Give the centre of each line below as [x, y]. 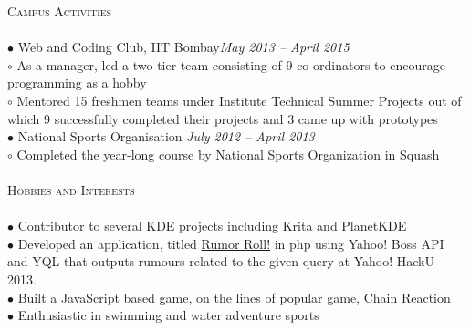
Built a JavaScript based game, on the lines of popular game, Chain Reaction [234, 297]
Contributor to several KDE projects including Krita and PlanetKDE [212, 226]
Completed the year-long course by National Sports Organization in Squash [228, 154]
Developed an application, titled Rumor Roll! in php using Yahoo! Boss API [231, 243]
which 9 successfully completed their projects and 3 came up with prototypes [223, 118]
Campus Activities [60, 11]
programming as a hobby [77, 82]
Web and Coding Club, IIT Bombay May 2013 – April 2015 [183, 47]
